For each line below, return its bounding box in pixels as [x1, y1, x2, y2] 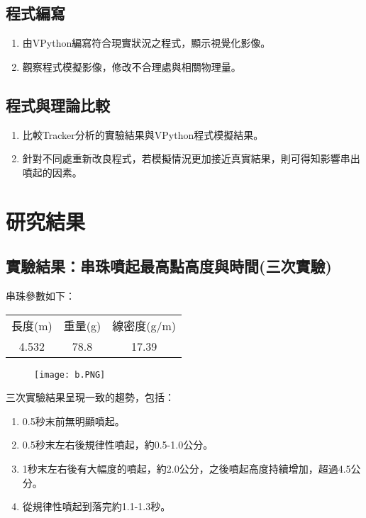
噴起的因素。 [22, 164, 82, 179]
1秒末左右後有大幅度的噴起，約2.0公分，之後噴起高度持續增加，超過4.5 [22, 461, 351, 475]
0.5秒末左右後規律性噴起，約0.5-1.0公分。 [22, 437, 213, 452]
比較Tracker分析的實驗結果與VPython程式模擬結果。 [22, 127, 264, 142]
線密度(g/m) [112, 317, 177, 334]
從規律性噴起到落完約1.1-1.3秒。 [22, 499, 171, 514]
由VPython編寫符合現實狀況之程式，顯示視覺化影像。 [22, 35, 271, 50]
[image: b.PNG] [34, 369, 106, 380]
